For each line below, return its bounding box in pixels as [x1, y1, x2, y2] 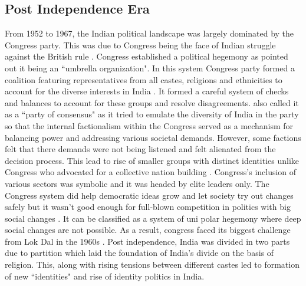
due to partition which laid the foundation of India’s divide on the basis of [5, 246, 274, 259]
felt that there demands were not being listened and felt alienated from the [5, 143, 276, 155]
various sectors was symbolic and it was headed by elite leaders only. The [5, 177, 269, 189]
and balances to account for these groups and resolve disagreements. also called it [5, 96, 299, 109]
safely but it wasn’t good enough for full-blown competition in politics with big [5, 200, 291, 213]
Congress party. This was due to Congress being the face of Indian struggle [5, 38, 276, 51]
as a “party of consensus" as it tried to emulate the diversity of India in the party [5, 108, 299, 120]
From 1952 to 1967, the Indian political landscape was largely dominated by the [5, 27, 294, 40]
